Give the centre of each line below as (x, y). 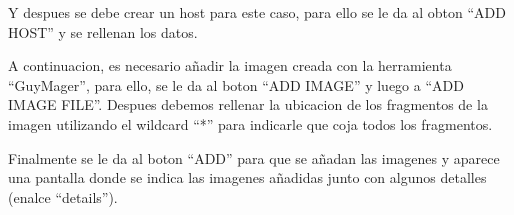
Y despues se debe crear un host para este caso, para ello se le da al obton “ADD (257, 12)
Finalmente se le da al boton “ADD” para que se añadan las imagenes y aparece (254, 157)
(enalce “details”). (63, 196)
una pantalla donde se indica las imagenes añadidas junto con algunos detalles (247, 177)
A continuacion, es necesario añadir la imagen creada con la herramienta (230, 65)
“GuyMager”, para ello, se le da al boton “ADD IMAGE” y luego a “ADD (236, 84)
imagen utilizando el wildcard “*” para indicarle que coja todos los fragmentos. (250, 123)
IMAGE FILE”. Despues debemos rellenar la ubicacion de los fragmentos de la (248, 104)
